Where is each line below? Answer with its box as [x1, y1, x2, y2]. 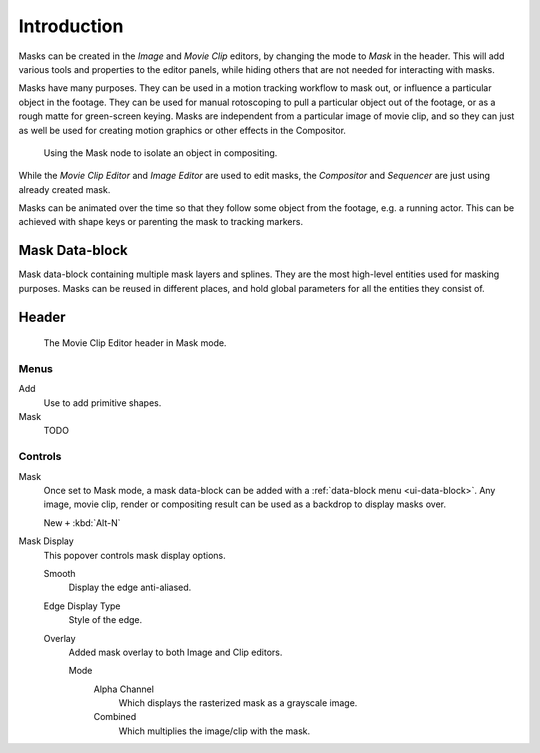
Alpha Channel [93, 683, 155, 695]
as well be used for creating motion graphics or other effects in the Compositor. [18, 124, 347, 136]
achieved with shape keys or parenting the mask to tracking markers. [18, 216, 304, 228]
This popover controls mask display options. [43, 549, 226, 561]
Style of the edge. [68, 614, 143, 626]
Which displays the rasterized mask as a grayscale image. [118, 697, 358, 709]
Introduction [18, 15, 124, 37]
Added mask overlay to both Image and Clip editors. [68, 646, 283, 658]
